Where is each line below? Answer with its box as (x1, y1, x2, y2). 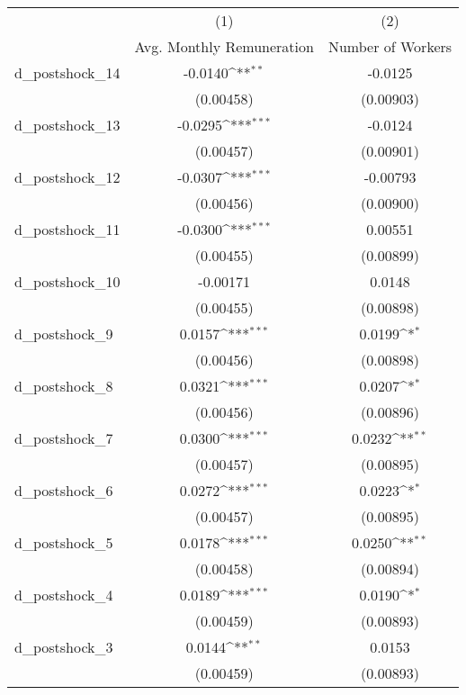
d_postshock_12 (14, 167, 121, 187)
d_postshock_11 (14, 219, 121, 239)
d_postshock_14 (14, 62, 121, 83)
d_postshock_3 (14, 636, 113, 657)
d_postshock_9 (14, 323, 113, 344)
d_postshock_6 (14, 480, 113, 501)
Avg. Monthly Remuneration (134, 36, 314, 57)
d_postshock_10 (14, 271, 121, 292)
